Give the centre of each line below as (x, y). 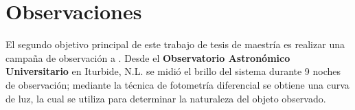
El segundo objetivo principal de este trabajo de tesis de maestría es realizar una (175, 44)
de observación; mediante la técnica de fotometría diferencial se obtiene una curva (177, 84)
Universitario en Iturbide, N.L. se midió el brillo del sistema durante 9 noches (173, 71)
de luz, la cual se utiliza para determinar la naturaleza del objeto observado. (166, 98)
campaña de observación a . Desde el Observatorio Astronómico (148, 57)
